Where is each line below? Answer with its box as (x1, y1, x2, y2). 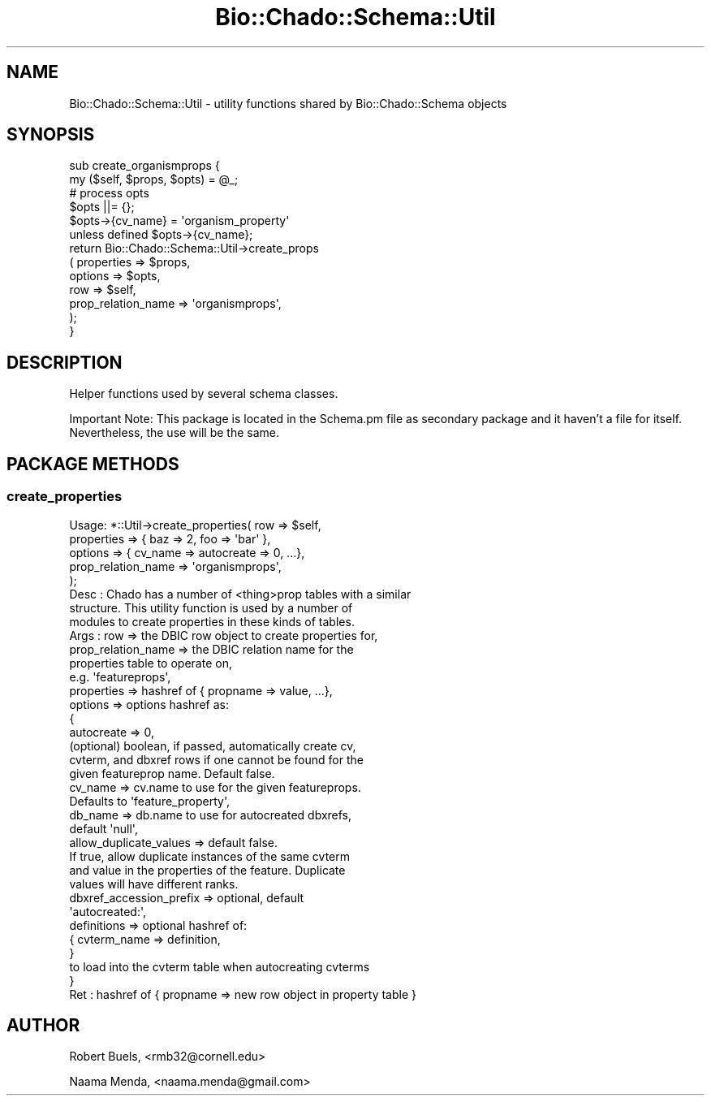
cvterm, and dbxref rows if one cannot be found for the (69, 752, 364, 767)
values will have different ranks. (69, 876, 239, 891)
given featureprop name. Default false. (69, 766, 275, 780)
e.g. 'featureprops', (69, 669, 171, 684)
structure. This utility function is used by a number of (69, 600, 353, 615)
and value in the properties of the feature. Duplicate (69, 862, 346, 877)
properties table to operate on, (69, 655, 232, 670)
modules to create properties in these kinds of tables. (69, 614, 355, 629)
